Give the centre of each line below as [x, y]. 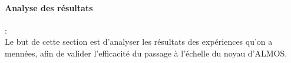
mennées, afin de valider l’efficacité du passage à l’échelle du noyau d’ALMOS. [146, 53]
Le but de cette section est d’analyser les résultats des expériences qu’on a [139, 42]
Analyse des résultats [49, 7]
